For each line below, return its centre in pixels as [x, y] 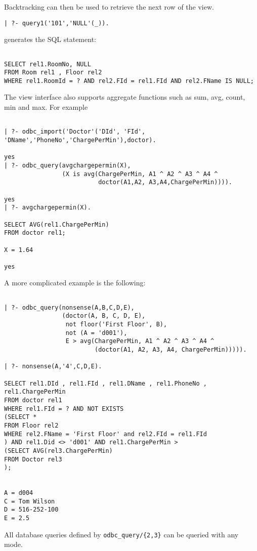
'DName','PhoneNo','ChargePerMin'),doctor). [80, 140]
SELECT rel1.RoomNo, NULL [48, 64]
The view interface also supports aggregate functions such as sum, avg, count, [125, 97]
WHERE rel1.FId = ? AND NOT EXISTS [64, 409]
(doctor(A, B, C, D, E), [104, 316]
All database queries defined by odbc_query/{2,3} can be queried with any [121, 534]
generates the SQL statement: [50, 39]
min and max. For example [46, 107]
